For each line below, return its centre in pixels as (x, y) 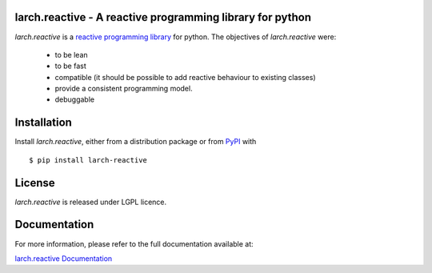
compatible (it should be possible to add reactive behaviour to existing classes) (185, 77)
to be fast (71, 66)
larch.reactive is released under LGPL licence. (91, 202)
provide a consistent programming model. (124, 89)
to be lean (71, 54)
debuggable (75, 99)
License (35, 183)
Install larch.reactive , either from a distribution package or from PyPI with (136, 142)
